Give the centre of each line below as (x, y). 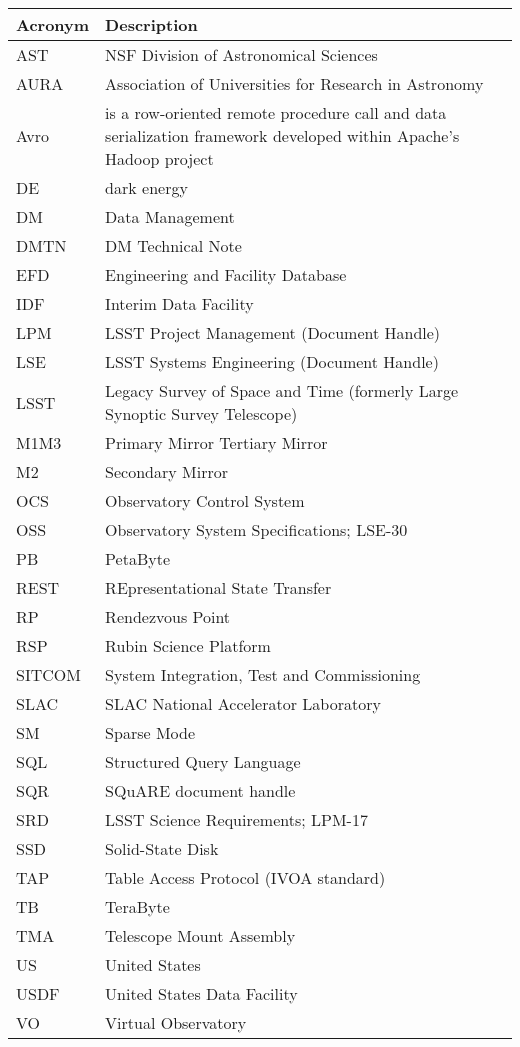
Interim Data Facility (179, 303)
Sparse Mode (150, 732)
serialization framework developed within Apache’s (282, 135)
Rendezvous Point (168, 616)
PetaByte (137, 558)
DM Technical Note (173, 245)
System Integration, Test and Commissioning (263, 674)
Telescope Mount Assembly (200, 935)
